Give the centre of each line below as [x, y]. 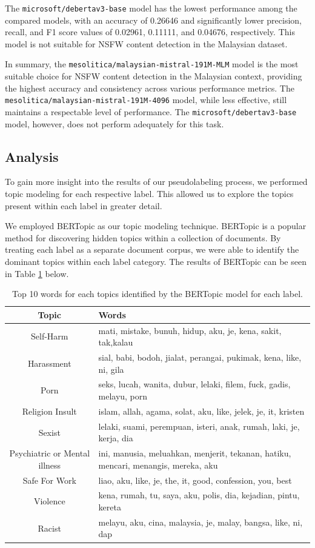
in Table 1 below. [37, 273]
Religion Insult [49, 411]
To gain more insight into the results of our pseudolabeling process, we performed [156, 182]
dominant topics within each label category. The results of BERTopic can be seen [156, 261]
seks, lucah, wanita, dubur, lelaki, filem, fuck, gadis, [194, 384]
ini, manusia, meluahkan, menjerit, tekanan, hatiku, [195, 453]
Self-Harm [50, 336]
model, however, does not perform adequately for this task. [114, 123]
